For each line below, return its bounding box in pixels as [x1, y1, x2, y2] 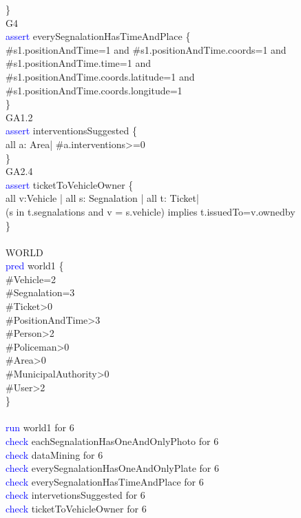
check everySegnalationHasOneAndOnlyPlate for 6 [6, 461, 219, 475]
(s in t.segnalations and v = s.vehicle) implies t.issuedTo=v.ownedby [6, 204, 295, 218]
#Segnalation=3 [6, 285, 75, 300]
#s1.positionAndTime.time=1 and [6, 56, 151, 70]
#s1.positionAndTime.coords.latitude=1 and [6, 69, 195, 83]
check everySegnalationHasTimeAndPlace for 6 [6, 474, 204, 488]
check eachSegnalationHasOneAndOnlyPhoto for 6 [6, 434, 219, 448]
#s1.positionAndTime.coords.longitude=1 [6, 83, 183, 97]
